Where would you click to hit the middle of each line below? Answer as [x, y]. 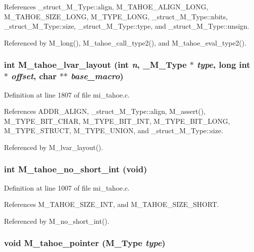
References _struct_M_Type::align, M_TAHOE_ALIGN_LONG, [106, 6]
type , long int [224, 65]
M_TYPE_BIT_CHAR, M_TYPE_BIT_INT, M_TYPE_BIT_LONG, [117, 121]
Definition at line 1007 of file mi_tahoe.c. [67, 187]
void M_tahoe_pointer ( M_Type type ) [85, 243]
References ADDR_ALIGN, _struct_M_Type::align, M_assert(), [105, 111]
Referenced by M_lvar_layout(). [54, 147]
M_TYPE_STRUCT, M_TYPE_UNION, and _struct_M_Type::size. [114, 130]
